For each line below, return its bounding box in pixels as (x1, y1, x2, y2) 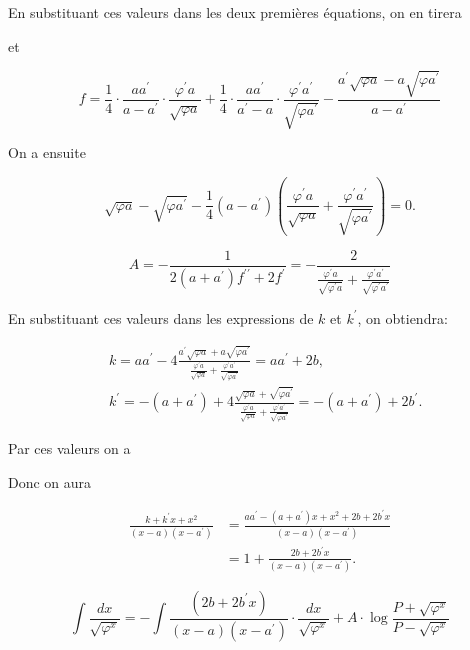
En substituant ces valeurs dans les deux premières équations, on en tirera (8, 2, 462, 22)
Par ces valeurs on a (8, 438, 131, 459)
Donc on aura (8, 471, 92, 492)
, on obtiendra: (357, 307, 448, 328)
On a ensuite (8, 142, 86, 163)
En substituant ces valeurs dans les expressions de (8, 307, 314, 328)
